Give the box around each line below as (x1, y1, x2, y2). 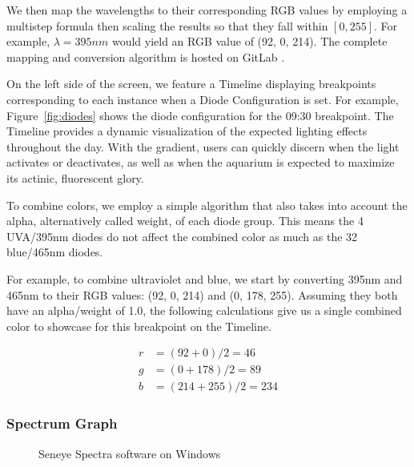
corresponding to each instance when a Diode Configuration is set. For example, (6, 91, 399, 107)
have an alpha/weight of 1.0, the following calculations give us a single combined (6, 302, 402, 319)
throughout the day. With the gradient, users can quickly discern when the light (6, 138, 400, 155)
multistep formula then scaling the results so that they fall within (6, 17, 328, 34)
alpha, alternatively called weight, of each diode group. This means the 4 (6, 212, 364, 229)
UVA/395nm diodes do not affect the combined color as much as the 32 (6, 227, 358, 244)
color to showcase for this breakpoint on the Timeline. (6, 317, 271, 334)
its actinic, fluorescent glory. (6, 169, 144, 186)
